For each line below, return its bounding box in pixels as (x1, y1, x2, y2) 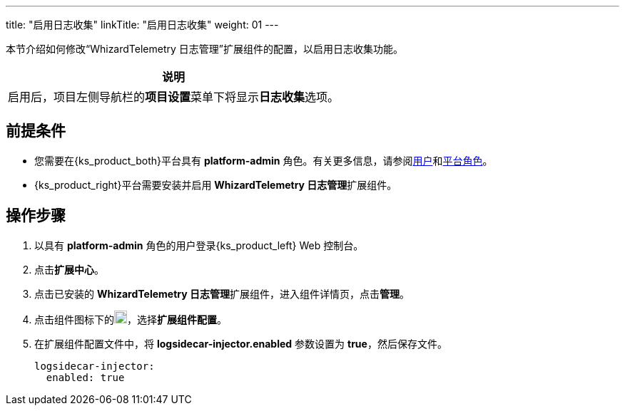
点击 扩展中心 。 (34, 263, 104, 276)
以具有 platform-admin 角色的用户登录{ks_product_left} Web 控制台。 (34, 239, 364, 251)
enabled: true (46, 371, 125, 383)
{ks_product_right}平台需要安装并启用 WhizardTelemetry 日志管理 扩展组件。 (34, 178, 397, 191)
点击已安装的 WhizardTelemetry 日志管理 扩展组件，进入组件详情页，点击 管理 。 (34, 287, 410, 300)
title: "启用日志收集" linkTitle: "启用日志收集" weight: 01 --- (6, 19, 279, 31)
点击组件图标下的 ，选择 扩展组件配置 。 (34, 313, 227, 326)
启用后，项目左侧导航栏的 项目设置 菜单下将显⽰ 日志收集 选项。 (8, 90, 340, 104)
